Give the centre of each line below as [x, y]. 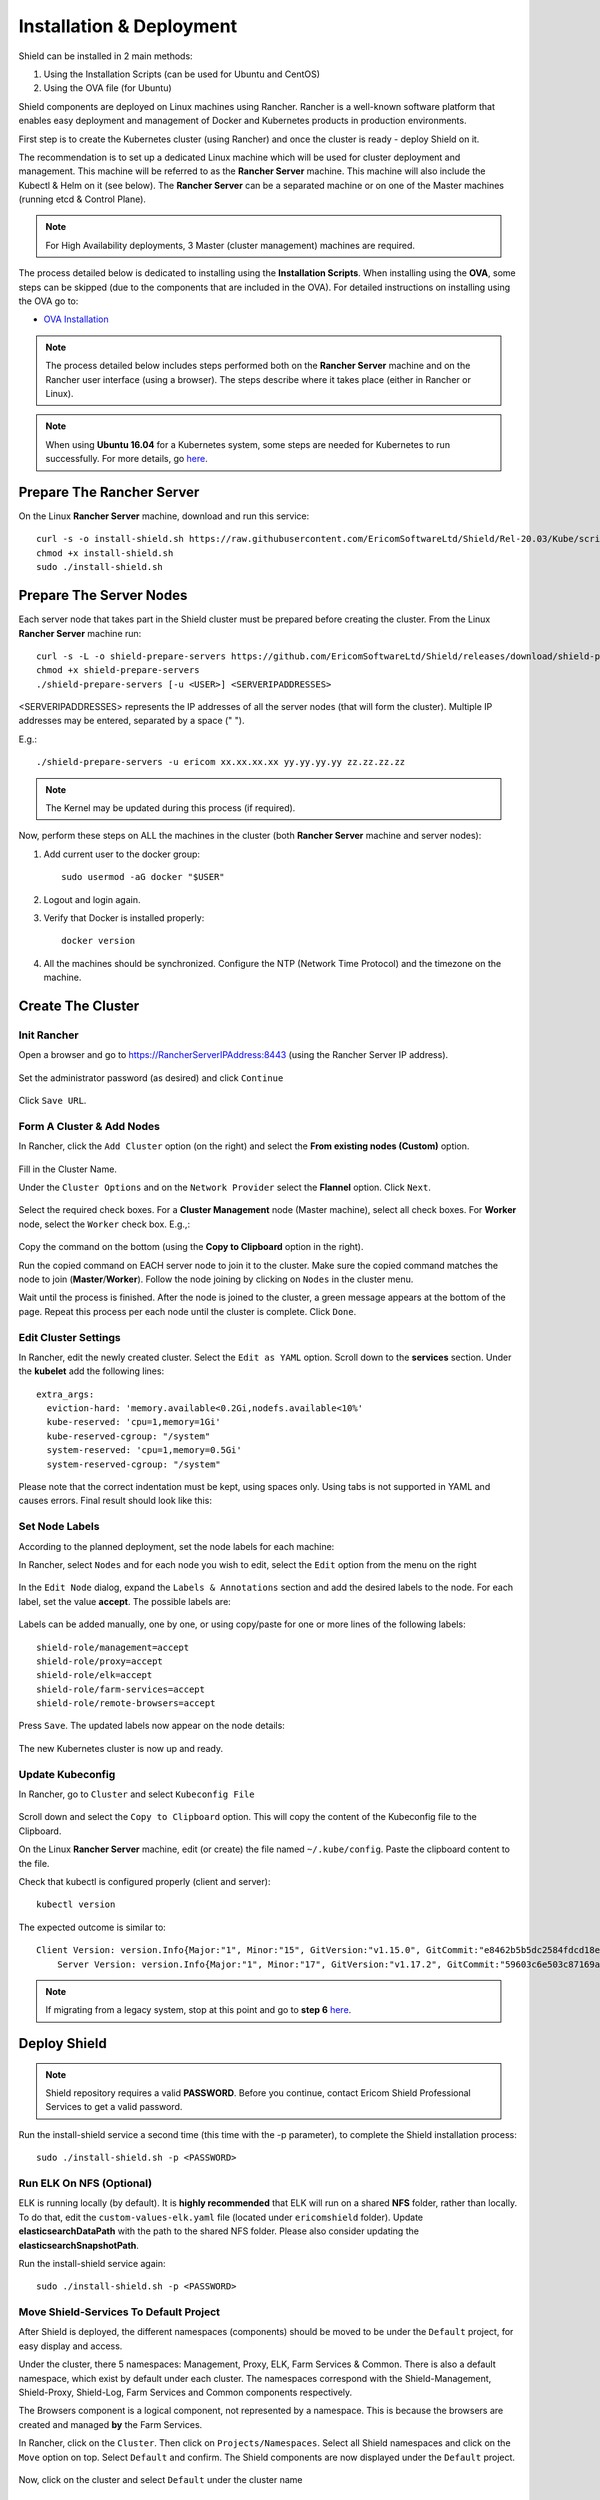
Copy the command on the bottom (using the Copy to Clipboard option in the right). [191, 1247]
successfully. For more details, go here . [127, 459]
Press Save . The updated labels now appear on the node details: [151, 1726]
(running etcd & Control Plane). [82, 199]
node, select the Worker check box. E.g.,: [104, 1224]
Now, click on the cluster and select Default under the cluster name [161, 2479]
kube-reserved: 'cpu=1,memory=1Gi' [134, 1422]
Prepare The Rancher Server [109, 491]
